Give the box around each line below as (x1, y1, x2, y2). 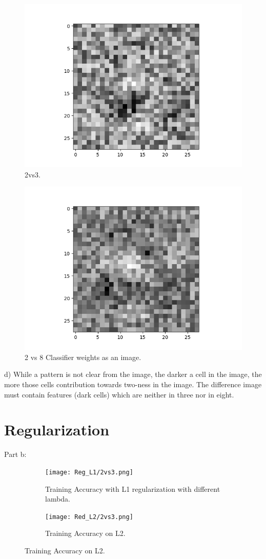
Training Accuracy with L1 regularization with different (45, 483, 220, 494)
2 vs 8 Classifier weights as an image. (25, 351, 141, 362)
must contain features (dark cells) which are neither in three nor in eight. (4, 389, 234, 400)
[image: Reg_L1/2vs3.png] (45, 468, 133, 476)
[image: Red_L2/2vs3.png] (45, 513, 133, 521)
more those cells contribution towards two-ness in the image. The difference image (4, 378, 262, 389)
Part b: (4, 449, 27, 460)
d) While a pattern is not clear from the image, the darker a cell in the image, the (4, 369, 262, 380)
